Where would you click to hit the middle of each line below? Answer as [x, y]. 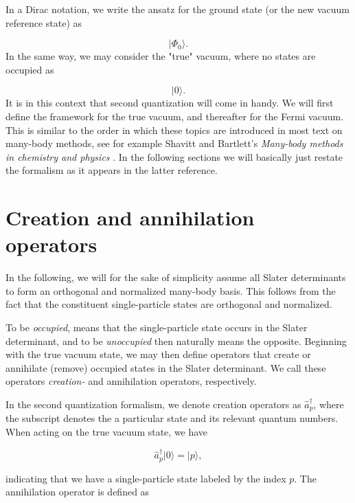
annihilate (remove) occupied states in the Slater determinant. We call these [166, 367]
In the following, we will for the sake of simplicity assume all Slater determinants [176, 277]
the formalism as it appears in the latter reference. [112, 170]
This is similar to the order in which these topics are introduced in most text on [174, 130]
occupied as [30, 69]
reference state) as [44, 22]
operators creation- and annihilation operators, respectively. [131, 381]
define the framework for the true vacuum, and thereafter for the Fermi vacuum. [175, 116]
